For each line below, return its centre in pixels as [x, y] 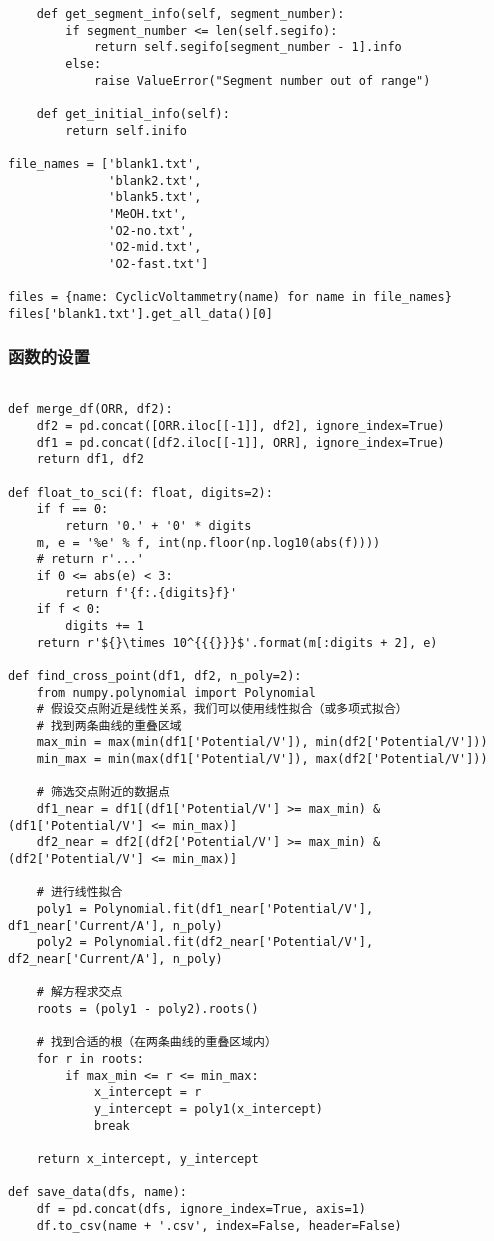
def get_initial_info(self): [133, 113]
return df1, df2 [90, 459]
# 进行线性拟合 [79, 892]
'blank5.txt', [155, 197]
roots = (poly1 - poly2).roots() [147, 1008]
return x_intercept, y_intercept [147, 1158]
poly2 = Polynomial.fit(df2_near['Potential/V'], [205, 942]
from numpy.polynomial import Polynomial [176, 692]
